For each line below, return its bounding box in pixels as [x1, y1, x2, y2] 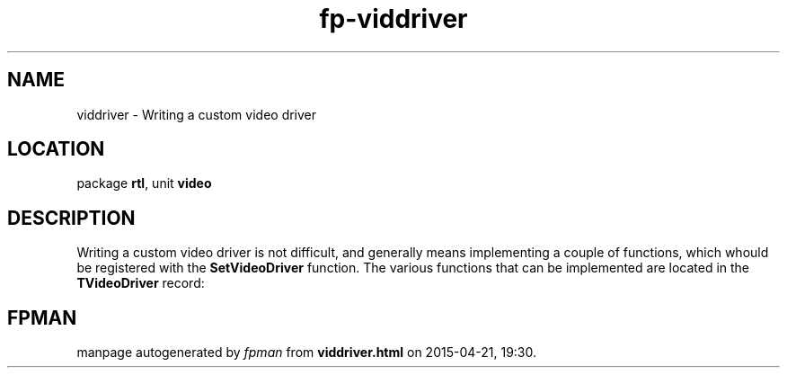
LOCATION [7, 138, 105, 161]
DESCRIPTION [7, 206, 136, 229]
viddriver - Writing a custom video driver [76, 106, 317, 122]
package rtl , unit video [76, 175, 212, 192]
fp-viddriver [319, 4, 468, 34]
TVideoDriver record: [76, 275, 205, 291]
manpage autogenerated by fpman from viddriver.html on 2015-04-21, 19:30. [76, 344, 537, 361]
